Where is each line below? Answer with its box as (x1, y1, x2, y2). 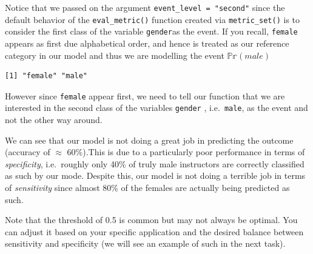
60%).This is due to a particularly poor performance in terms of (67, 145, 305, 158)
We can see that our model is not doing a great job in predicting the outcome (5, 133, 294, 146)
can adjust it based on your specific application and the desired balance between (5, 225, 304, 238)
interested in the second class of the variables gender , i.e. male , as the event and (5, 101, 308, 114)
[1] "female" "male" (5, 72, 88, 81)
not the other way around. (5, 113, 103, 126)
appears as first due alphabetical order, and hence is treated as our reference (5, 36, 289, 49)
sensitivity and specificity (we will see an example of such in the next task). (5, 237, 286, 250)
